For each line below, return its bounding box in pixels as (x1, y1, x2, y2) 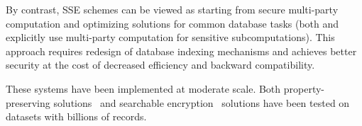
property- (283, 81, 325, 96)
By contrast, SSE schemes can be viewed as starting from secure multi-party (6, 2, 339, 16)
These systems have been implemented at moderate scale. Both (6, 81, 281, 96)
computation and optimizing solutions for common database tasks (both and (6, 16, 339, 30)
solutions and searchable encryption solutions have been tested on (53, 95, 350, 110)
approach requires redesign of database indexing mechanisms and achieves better (6, 43, 357, 58)
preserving (6, 95, 50, 110)
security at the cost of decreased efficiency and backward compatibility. (6, 57, 315, 72)
